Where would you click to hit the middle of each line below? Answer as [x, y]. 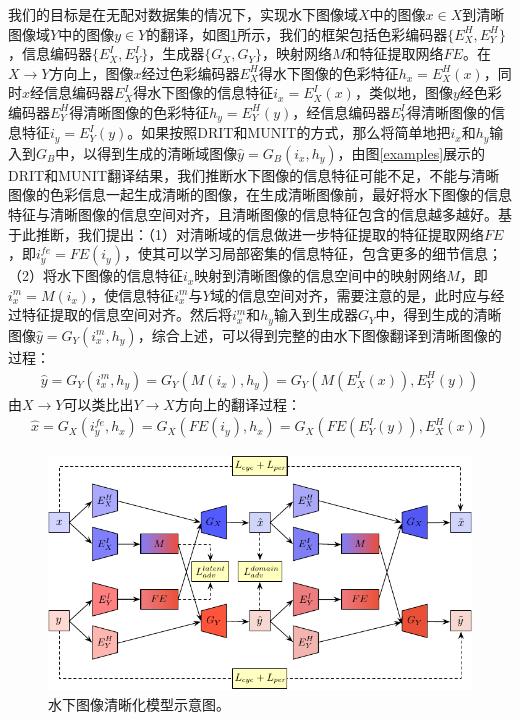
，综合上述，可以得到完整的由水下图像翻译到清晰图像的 [319, 334]
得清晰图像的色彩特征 [139, 111]
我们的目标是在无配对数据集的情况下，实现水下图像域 [183, 14]
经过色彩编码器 [190, 72]
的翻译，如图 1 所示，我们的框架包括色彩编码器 [297, 33]
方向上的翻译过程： [237, 403]
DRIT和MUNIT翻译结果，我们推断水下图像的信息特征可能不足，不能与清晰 [254, 174]
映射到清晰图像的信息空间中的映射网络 [320, 275]
